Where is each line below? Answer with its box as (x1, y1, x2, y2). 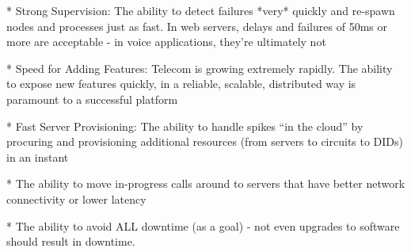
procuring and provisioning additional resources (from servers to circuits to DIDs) (6, 133, 404, 150)
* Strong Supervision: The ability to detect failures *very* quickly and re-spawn (6, 2, 395, 18)
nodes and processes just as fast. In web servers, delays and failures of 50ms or (6, 17, 387, 34)
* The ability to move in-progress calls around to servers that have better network (6, 175, 405, 192)
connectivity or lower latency (6, 190, 147, 207)
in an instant (6, 148, 69, 165)
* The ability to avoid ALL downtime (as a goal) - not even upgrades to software (6, 217, 400, 234)
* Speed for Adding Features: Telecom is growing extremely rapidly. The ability (6, 59, 393, 76)
